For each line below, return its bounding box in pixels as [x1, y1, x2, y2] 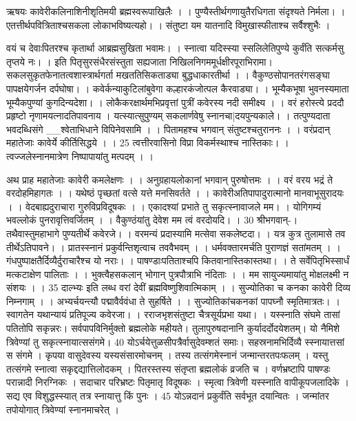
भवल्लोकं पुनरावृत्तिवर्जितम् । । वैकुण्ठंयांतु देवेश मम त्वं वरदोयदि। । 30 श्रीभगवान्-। [6, 213, 298, 227]
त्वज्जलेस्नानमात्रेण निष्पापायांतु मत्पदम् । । [6, 148, 154, 163]
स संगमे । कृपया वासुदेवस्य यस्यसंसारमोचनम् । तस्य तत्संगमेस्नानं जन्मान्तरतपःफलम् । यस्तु [6, 348, 328, 362]
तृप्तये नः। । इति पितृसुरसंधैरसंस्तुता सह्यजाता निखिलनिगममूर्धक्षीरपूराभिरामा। [6, 54, 273, 68]
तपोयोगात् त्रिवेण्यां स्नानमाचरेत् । [6, 402, 119, 416]
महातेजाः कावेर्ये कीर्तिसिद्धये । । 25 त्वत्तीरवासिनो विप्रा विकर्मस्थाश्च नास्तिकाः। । [6, 135, 289, 150]
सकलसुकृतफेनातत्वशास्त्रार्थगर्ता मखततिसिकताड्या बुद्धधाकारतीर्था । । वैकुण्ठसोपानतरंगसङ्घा [6, 68, 330, 82]
